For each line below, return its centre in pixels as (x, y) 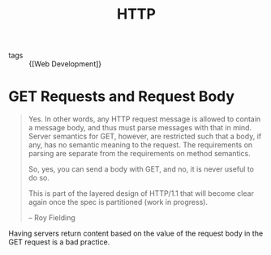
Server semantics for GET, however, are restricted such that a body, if (145, 136)
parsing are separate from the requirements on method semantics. (140, 154)
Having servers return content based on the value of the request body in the (136, 234)
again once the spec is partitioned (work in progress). (118, 202)
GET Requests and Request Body (122, 97)
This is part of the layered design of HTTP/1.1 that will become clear (141, 193)
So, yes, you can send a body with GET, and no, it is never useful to (141, 169)
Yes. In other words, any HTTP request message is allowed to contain (144, 119)
